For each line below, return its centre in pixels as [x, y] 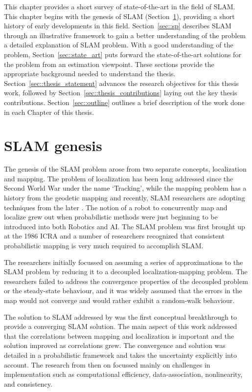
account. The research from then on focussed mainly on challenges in [107, 364]
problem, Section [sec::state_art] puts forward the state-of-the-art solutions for [123, 54]
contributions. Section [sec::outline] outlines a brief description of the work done [124, 102]
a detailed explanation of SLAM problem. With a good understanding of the [119, 45]
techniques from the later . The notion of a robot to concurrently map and [116, 207]
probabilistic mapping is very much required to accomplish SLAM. [104, 245]
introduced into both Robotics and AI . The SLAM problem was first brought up [125, 226]
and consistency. [28, 383]
